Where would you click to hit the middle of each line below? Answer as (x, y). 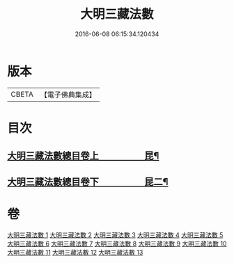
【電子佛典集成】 (68, 95)
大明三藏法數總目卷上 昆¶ (83, 156)
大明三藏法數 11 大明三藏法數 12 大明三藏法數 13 (75, 252)
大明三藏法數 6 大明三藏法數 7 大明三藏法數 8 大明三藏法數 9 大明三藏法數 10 (117, 244)
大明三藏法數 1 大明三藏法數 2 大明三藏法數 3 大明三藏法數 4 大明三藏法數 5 (115, 234)
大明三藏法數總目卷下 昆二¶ (88, 182)
